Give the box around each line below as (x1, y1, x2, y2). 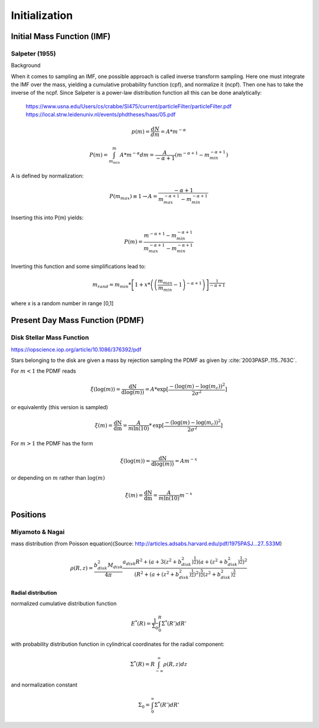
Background (11, 62, 41, 69)
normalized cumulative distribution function (11, 600, 117, 607)
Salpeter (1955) (11, 49, 56, 57)
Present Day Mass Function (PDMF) (11, 315, 144, 325)
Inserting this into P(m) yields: (11, 213, 84, 221)
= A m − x (174, 456, 198, 464)
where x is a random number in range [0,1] (11, 300, 114, 307)
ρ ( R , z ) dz (163, 661, 188, 668)
